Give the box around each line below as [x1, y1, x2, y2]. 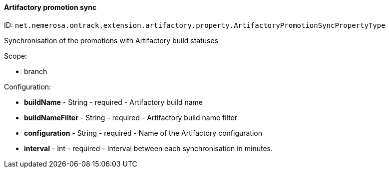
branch [24, 67, 47, 76]
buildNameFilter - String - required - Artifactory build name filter [24, 113, 238, 122]
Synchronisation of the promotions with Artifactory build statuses [4, 36, 218, 45]
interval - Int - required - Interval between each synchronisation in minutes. [24, 144, 273, 153]
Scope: [4, 51, 27, 60]
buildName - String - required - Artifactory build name [24, 97, 203, 106]
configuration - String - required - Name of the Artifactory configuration [24, 128, 263, 137]
